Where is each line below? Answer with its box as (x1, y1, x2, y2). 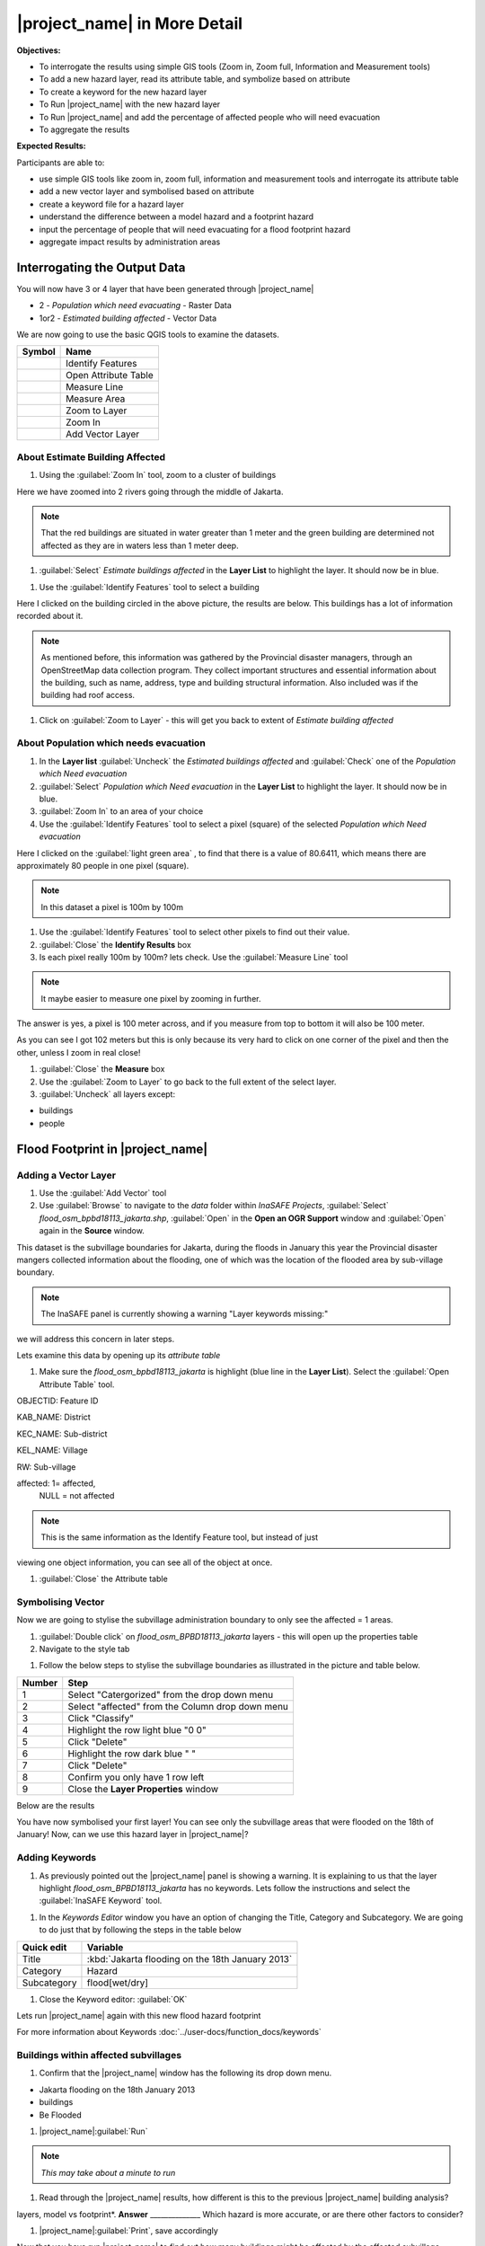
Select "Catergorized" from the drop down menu (67, 1688, 274, 1701)
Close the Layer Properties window (67, 1782, 219, 1795)
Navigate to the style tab (39, 1643, 130, 1654)
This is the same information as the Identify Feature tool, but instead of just (40, 1532, 319, 1543)
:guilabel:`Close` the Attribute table (39, 1573, 168, 1584)
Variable (86, 1941, 124, 1953)
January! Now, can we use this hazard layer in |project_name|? (16, 1829, 249, 1840)
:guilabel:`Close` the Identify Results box (39, 939, 192, 950)
